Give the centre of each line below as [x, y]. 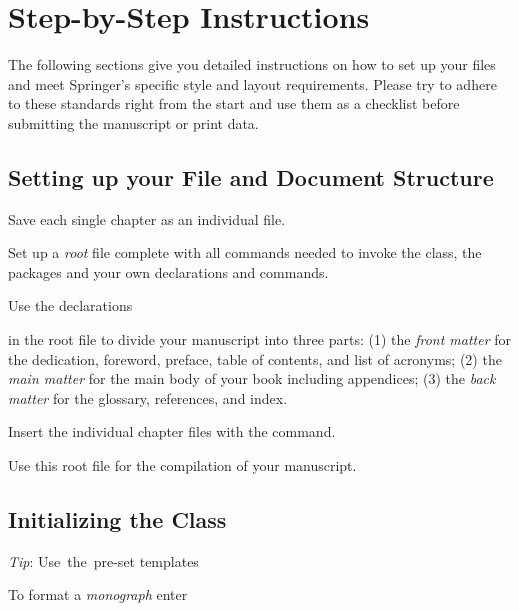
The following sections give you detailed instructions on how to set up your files [252, 64]
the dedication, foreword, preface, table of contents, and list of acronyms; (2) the [255, 358]
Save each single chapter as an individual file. [147, 218]
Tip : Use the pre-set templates [103, 560]
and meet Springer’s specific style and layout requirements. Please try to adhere [252, 83]
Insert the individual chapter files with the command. [172, 431]
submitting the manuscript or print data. [133, 122]
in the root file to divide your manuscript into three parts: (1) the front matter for [260, 339]
